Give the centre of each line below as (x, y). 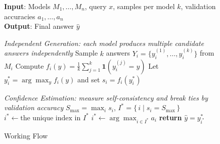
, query (96, 6)
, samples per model (144, 6)
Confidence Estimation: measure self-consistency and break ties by (106, 97)
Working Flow (26, 135)
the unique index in (51, 118)
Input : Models (27, 6)
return (170, 117)
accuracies (20, 16)
